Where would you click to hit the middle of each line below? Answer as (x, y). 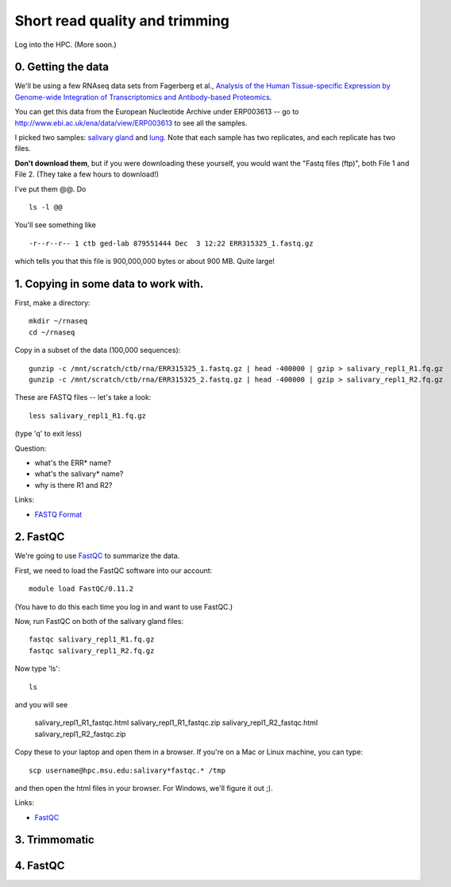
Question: (31, 448)
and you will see (41, 704)
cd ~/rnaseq (52, 332)
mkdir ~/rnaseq (58, 321)
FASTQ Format (58, 514)
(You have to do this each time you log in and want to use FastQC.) (124, 606)
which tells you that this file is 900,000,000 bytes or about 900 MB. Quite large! (145, 261)
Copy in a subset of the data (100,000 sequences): (98, 351)
